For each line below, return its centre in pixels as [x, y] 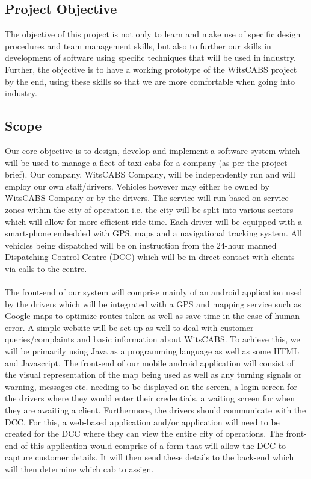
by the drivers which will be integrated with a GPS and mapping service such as [153, 304]
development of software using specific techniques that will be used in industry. [150, 57]
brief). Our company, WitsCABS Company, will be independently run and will [150, 174]
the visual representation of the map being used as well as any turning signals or [153, 375]
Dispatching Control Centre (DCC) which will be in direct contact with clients [150, 257]
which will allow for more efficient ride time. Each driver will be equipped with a [154, 221]
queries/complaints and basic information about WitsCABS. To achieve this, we [152, 339]
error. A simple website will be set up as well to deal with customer [129, 327]
